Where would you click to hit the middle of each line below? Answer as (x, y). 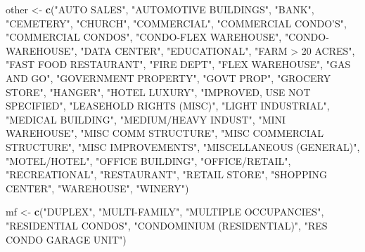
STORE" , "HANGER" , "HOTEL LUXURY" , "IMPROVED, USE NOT (158, 92)
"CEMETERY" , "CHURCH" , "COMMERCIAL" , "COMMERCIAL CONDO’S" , (176, 23)
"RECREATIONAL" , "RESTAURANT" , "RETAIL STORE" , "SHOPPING (167, 174)
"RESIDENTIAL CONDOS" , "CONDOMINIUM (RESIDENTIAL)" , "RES (167, 225)
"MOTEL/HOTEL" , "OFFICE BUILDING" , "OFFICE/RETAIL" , (148, 160)
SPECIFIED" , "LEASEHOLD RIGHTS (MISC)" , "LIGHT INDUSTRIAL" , (168, 106)
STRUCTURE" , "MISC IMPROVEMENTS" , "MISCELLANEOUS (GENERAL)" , (183, 146)
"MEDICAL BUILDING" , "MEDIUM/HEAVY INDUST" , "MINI (146, 119)
